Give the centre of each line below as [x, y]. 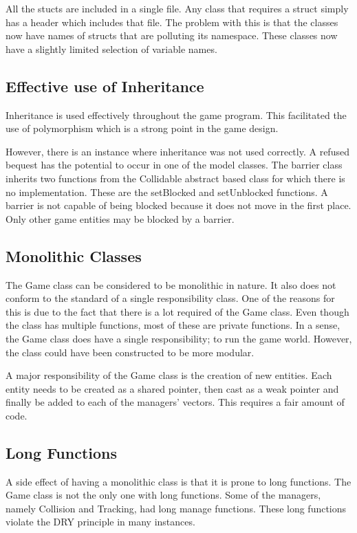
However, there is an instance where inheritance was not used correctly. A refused [177, 151]
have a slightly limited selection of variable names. [111, 48]
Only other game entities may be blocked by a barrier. [120, 218]
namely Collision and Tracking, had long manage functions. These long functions [176, 508]
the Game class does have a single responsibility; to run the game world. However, [179, 338]
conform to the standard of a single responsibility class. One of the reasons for [170, 298]
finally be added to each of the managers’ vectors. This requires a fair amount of [175, 402]
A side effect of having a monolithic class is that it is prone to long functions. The [178, 481]
